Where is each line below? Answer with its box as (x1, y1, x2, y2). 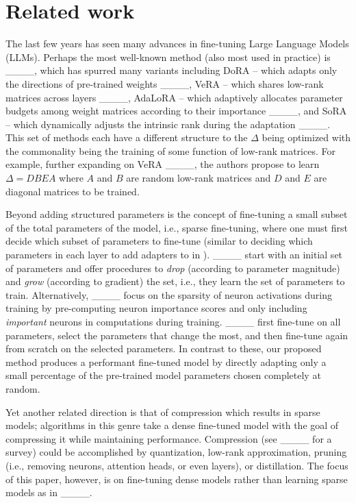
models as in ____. (5, 485, 92, 500)
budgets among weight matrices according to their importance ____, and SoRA (5, 103, 347, 118)
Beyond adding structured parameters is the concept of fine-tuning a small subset (5, 207, 348, 221)
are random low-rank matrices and (126, 171, 271, 185)
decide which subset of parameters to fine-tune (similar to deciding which (5, 234, 313, 248)
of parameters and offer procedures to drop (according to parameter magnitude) (5, 260, 340, 275)
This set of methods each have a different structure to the (5, 130, 248, 145)
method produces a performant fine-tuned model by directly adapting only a (5, 354, 327, 369)
